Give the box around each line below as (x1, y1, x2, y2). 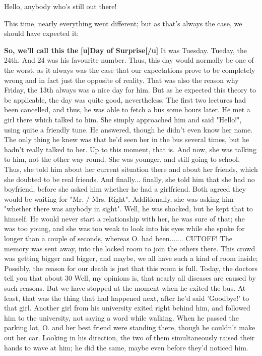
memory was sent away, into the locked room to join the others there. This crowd (4, 243, 255, 253)
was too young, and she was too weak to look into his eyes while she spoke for (4, 223, 245, 234)
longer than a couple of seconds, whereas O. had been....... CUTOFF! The (4, 233, 232, 244)
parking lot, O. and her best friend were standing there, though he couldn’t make (4, 322, 255, 333)
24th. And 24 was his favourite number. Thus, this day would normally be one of (4, 55, 254, 65)
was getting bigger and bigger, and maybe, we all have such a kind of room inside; (4, 253, 258, 263)
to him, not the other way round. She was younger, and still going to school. (4, 154, 240, 164)
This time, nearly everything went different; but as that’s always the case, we (4, 18, 242, 28)
